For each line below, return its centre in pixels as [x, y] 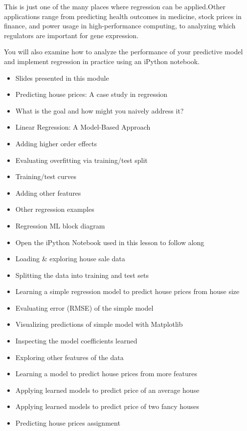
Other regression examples [55, 209]
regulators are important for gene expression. [71, 35]
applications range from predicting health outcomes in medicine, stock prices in [123, 16]
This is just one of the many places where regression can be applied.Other [115, 6]
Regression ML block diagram [60, 225]
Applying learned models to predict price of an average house [107, 390]
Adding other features [48, 193]
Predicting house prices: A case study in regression [91, 94]
